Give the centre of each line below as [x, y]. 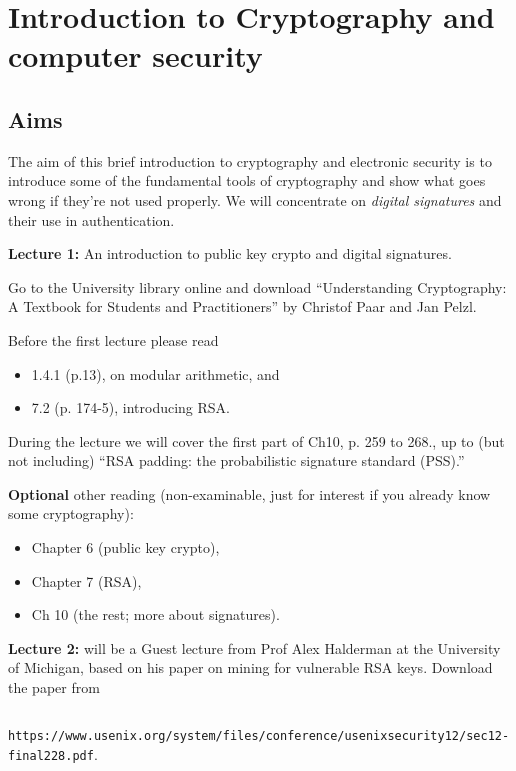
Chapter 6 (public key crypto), [125, 547]
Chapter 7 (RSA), [86, 580]
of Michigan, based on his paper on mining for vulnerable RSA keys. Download [250, 667]
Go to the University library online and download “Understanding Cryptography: [257, 286]
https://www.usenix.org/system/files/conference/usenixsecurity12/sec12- [259, 736]
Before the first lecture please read [113, 339]
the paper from [54, 687]
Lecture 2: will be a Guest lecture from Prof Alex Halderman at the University [254, 647]
